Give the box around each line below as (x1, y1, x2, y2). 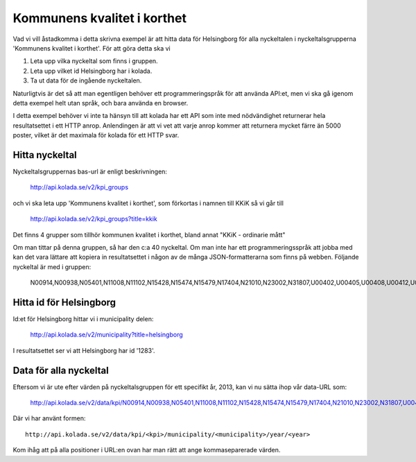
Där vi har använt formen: (12, 414, 86, 422)
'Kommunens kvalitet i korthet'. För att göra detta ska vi (12, 44, 171, 52)
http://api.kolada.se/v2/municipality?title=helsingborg (30, 330, 183, 339)
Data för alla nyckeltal (12, 364, 109, 376)
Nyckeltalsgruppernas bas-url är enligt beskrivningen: (12, 167, 168, 176)
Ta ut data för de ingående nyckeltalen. (30, 76, 142, 85)
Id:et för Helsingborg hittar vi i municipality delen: (12, 315, 154, 323)
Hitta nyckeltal (12, 149, 78, 161)
